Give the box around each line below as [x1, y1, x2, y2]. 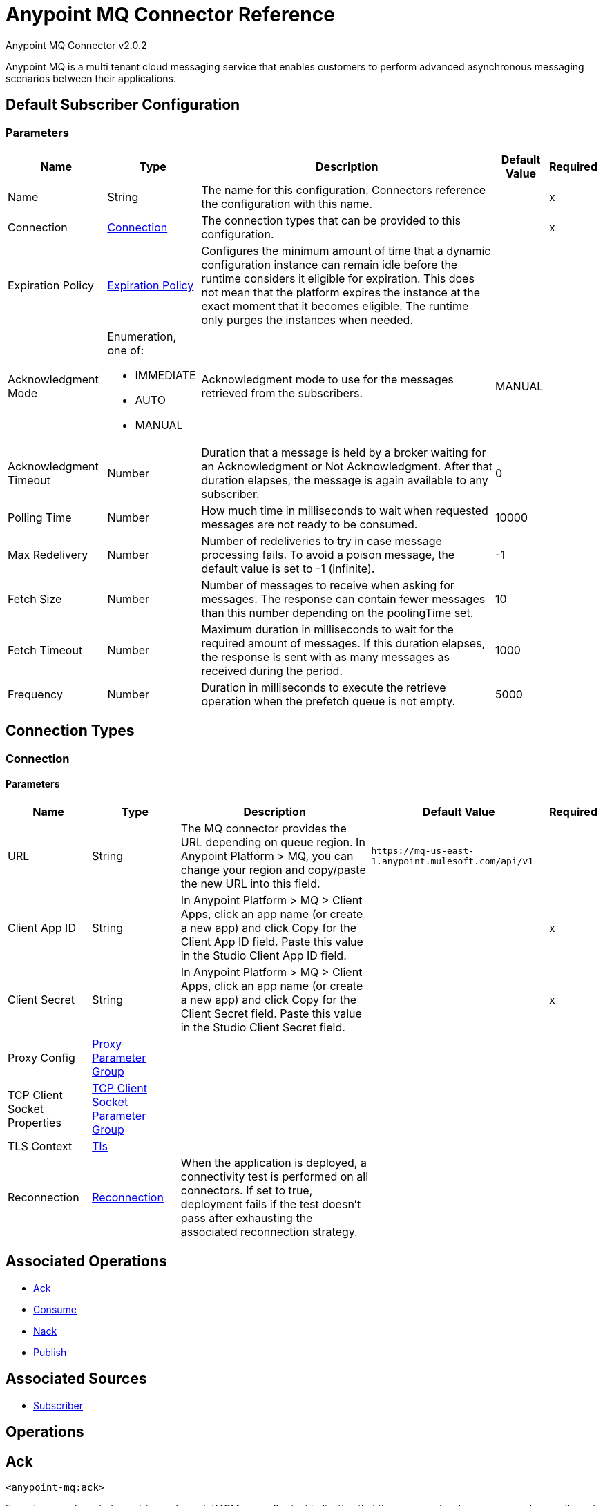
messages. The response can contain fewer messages [201, 591, 486, 606]
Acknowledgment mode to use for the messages [201, 372, 454, 386]
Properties [8, 1116, 61, 1130]
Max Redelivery [8, 547, 88, 562]
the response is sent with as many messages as [201, 649, 450, 664]
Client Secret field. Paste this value [180, 1007, 362, 1021]
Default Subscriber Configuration [6, 96, 240, 114]
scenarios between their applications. [6, 72, 176, 84]
